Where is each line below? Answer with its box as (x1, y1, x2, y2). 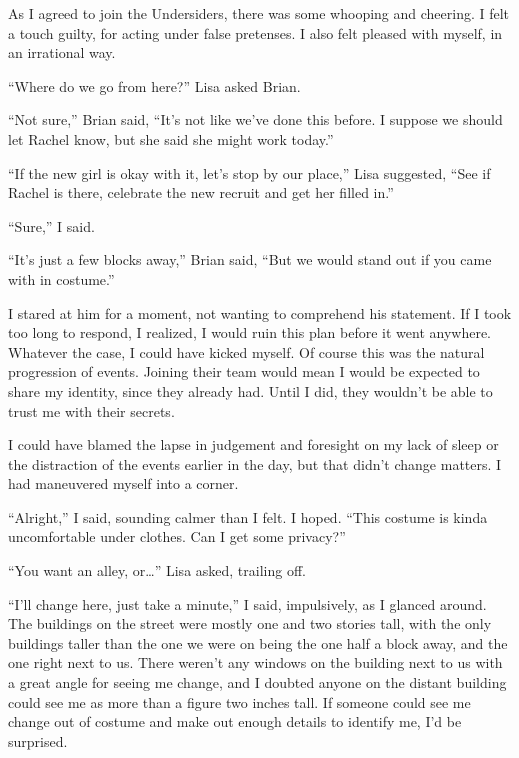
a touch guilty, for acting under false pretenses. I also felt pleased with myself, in (8, 22, 503, 43)
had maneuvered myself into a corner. (8, 473, 239, 494)
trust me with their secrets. (8, 400, 175, 421)
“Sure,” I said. (8, 215, 95, 236)
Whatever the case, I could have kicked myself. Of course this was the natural (8, 341, 485, 362)
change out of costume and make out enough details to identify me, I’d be (8, 711, 462, 732)
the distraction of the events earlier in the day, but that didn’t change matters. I (8, 453, 502, 474)
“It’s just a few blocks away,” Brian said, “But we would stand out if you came (8, 249, 492, 270)
